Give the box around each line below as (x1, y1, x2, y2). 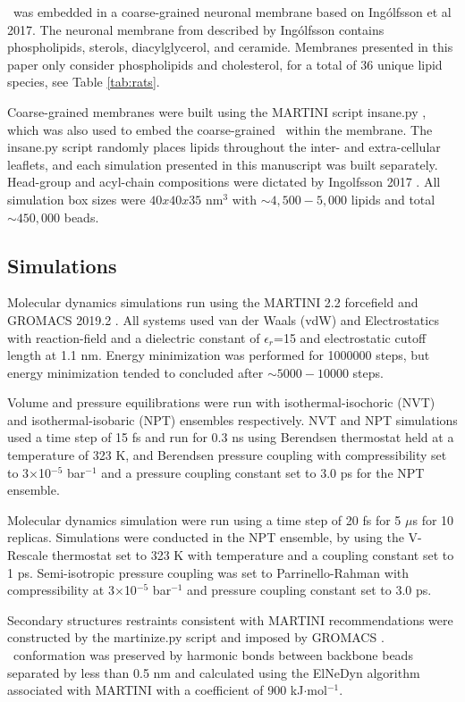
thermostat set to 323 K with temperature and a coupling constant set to (52, 546, 454, 564)
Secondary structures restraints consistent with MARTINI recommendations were (7, 610, 453, 629)
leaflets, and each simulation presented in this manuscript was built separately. (7, 155, 438, 173)
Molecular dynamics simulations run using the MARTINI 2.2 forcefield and (7, 293, 418, 312)
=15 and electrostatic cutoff (274, 328, 427, 347)
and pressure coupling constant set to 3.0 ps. (187, 581, 432, 599)
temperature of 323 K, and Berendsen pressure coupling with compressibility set (7, 446, 447, 464)
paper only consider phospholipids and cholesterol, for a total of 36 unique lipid (7, 54, 443, 73)
